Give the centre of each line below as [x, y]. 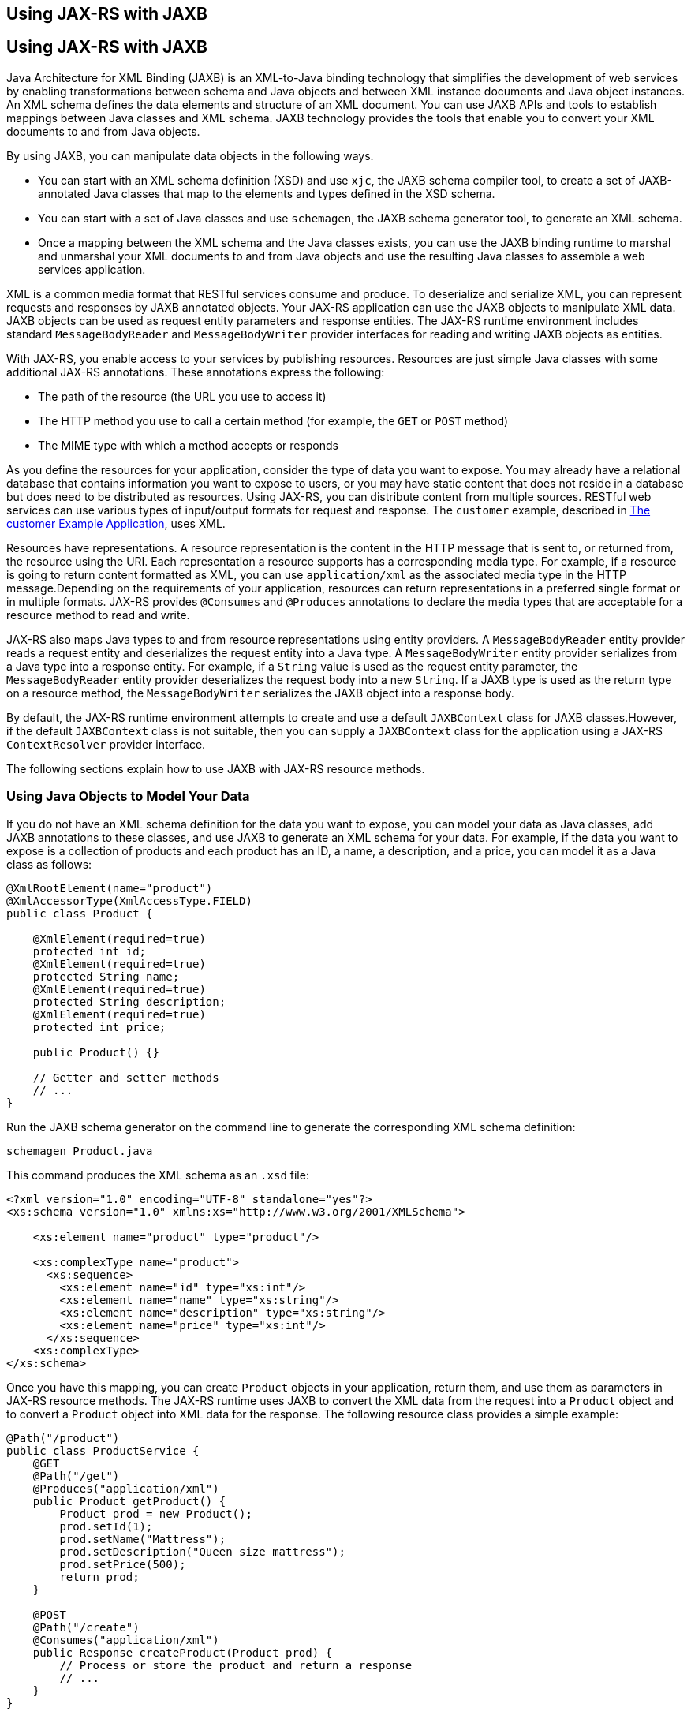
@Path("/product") [63, 1438]
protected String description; [129, 1001]
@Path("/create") [86, 1627]
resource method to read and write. [98, 615]
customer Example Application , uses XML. [116, 523]
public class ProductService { [103, 1450]
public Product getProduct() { [129, 1501]
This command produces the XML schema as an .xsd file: [158, 1175]
